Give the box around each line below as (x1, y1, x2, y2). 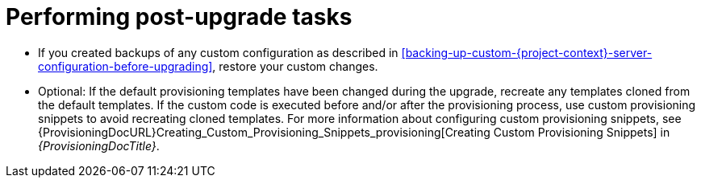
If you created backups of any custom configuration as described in (38, 45, 398, 59)
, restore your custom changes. (212, 59, 378, 73)
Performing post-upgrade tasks (6, 3, 353, 31)
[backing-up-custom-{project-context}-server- (401, 45, 653, 59)
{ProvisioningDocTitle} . (38, 138, 160, 153)
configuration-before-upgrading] (38, 59, 213, 73)
